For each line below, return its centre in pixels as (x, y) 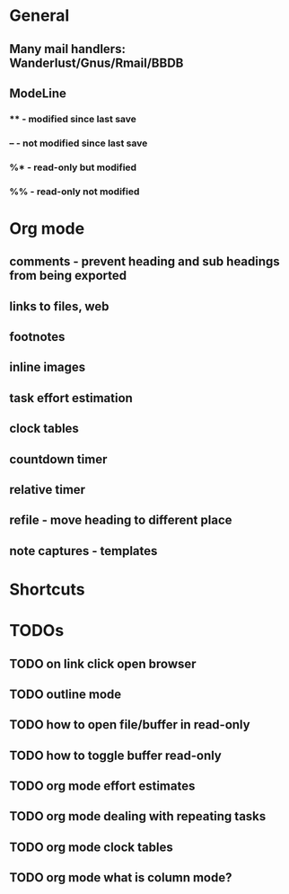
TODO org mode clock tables (91, 847)
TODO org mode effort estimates (102, 787)
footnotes (37, 337)
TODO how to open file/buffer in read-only (130, 725)
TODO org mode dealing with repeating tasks (138, 816)
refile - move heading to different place (121, 520)
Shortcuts (47, 589)
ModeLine (38, 93)
